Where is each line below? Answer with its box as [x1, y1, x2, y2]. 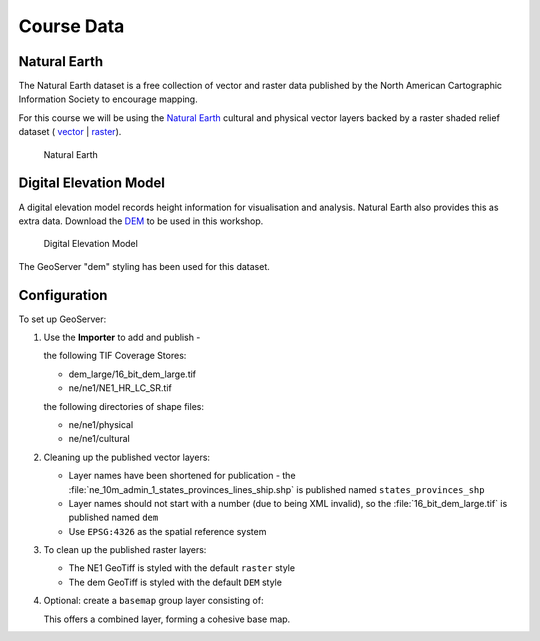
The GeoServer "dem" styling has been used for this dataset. [18, 260, 270, 272]
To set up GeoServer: [18, 313, 107, 325]
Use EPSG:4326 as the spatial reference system [68, 525, 267, 537]
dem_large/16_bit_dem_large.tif [68, 368, 197, 380]
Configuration [18, 286, 108, 304]
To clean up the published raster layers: [43, 544, 207, 556]
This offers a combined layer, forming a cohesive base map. [43, 613, 291, 625]
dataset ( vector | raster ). [18, 126, 122, 138]
